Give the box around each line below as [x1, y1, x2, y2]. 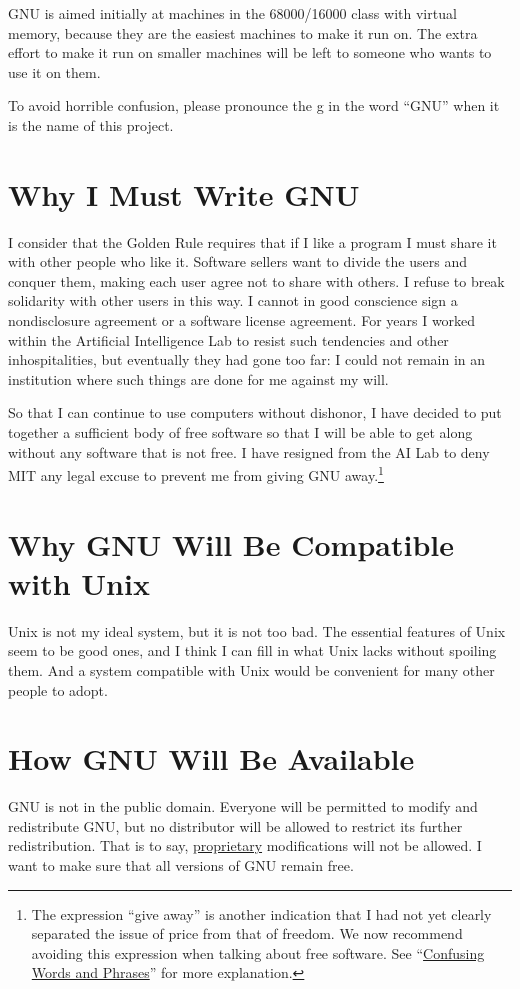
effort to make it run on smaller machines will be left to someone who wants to [8, 42, 492, 63]
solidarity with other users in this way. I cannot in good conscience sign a [8, 290, 458, 311]
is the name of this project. [8, 114, 174, 135]
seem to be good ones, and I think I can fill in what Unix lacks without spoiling [8, 640, 497, 661]
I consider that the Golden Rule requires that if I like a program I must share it [8, 231, 497, 252]
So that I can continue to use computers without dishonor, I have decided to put [8, 402, 502, 423]
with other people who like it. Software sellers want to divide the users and [8, 251, 467, 272]
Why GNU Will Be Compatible [8, 523, 454, 564]
